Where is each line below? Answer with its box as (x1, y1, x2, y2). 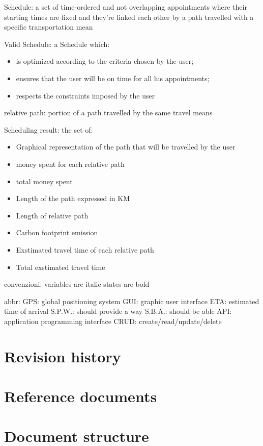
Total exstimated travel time (16, 261, 105, 272)
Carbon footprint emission (16, 227, 98, 238)
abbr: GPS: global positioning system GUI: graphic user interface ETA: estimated (4, 295, 259, 306)
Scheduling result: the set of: (4, 124, 93, 135)
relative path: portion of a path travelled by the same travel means (4, 107, 213, 118)
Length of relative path (16, 210, 89, 220)
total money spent (16, 176, 73, 186)
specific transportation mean (4, 21, 93, 32)
